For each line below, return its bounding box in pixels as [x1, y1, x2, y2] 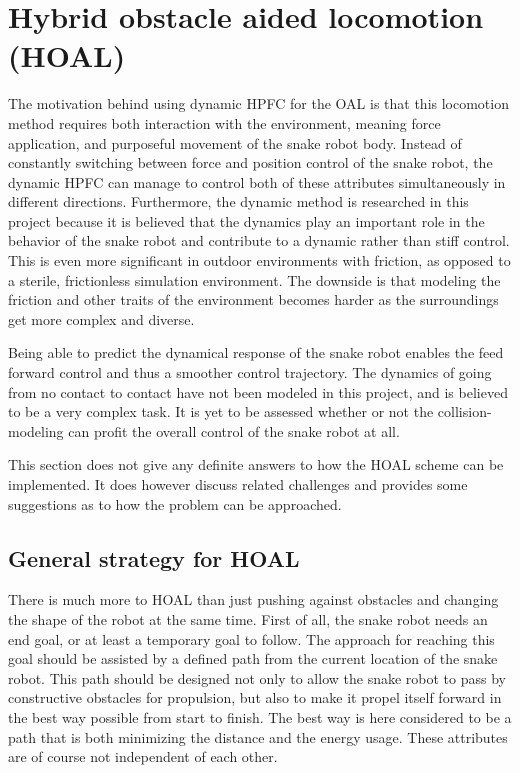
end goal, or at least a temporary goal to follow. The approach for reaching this [8, 628, 495, 649]
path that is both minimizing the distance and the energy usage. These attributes [8, 726, 508, 747]
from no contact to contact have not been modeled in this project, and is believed [8, 381, 508, 402]
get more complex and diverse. [8, 308, 195, 329]
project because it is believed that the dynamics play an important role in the [8, 210, 485, 231]
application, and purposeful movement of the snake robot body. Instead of [8, 132, 462, 153]
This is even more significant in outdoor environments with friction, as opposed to [8, 250, 511, 271]
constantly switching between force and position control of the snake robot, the [8, 152, 493, 173]
